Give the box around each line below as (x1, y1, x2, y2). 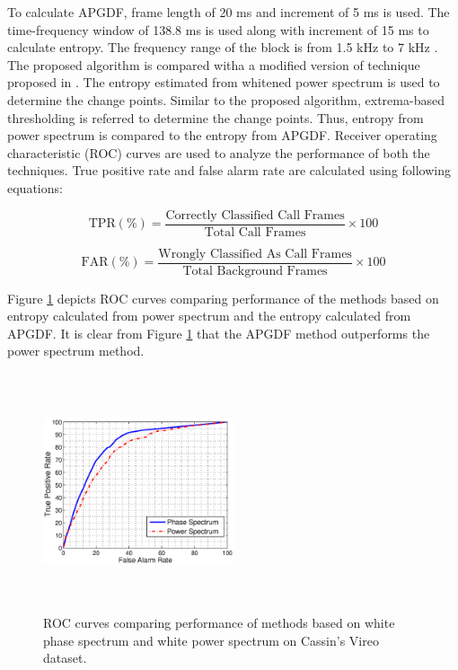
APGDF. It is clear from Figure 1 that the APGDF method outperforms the (7, 323, 430, 342)
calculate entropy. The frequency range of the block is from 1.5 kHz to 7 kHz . (7, 38, 438, 57)
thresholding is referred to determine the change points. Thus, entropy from (7, 108, 424, 127)
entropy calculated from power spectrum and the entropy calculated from (7, 306, 411, 325)
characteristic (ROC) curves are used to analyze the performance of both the (7, 143, 430, 162)
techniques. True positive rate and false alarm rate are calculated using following (7, 161, 452, 180)
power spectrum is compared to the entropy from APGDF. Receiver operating (7, 126, 437, 145)
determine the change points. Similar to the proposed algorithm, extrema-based (7, 90, 445, 109)
